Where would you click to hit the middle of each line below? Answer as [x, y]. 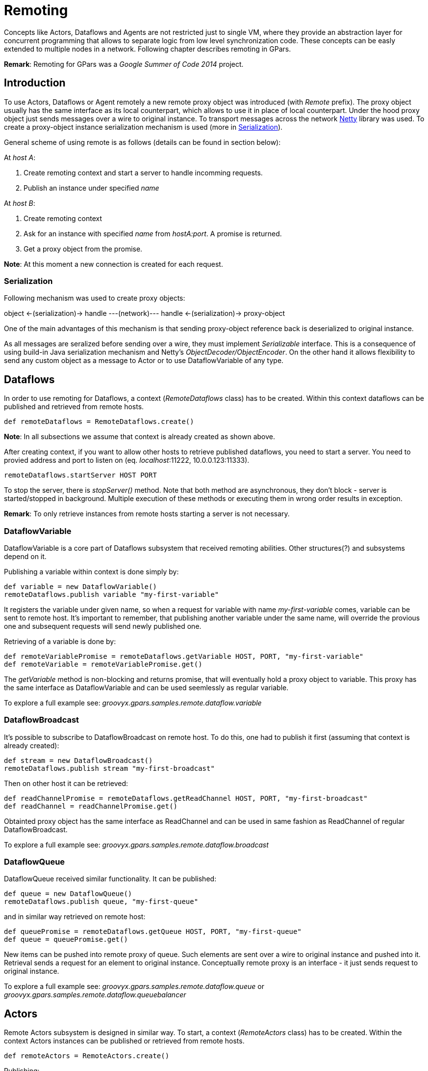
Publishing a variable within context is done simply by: [91, 571]
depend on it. [25, 556]
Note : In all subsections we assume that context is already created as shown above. [140, 437]
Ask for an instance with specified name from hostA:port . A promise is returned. [153, 233]
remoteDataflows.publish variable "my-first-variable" [112, 594]
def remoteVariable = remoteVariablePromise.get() [103, 664]
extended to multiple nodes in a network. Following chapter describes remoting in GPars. [148, 49]
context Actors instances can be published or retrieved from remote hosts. [124, 1041]
